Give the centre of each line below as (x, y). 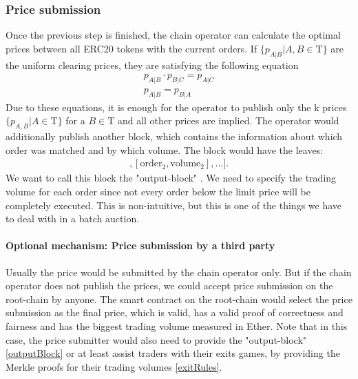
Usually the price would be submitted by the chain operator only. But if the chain (179, 272)
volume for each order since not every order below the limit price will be (158, 192)
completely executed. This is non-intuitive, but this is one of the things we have (174, 205)
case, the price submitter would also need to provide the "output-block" (156, 339)
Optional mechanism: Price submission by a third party (140, 245)
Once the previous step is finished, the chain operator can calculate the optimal (173, 35)
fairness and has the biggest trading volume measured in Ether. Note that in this (177, 326)
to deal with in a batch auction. (73, 218)
